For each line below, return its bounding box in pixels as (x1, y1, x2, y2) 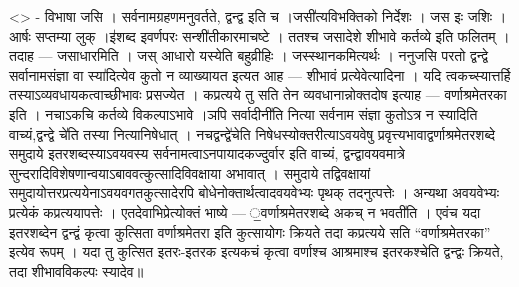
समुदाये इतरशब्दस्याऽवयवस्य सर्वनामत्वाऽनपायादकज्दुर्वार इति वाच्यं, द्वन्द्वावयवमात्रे (9, 143, 405, 164)
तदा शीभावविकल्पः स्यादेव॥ (9, 260, 144, 281)
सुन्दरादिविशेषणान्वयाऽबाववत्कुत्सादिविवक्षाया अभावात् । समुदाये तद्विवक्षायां (9, 162, 371, 183)
